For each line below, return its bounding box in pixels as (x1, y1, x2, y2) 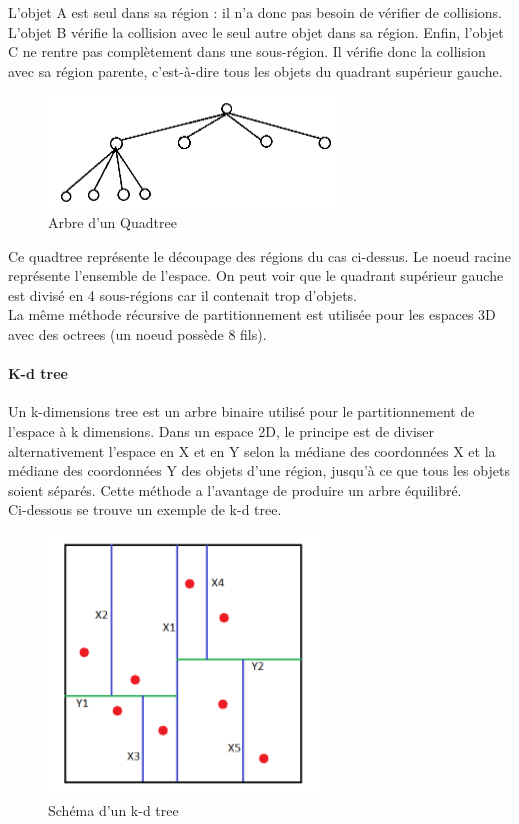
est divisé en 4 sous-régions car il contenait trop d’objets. (8, 284, 358, 305)
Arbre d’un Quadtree (48, 211, 177, 232)
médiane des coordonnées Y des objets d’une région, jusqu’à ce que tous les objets (8, 460, 510, 481)
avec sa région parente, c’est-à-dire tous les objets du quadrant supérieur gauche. (8, 60, 503, 81)
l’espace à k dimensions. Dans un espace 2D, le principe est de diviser (8, 420, 435, 441)
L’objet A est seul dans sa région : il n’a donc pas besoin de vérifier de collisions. (8, 2, 503, 22)
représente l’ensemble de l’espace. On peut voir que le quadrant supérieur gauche (8, 265, 504, 286)
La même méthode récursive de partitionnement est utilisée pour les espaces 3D (8, 304, 496, 325)
